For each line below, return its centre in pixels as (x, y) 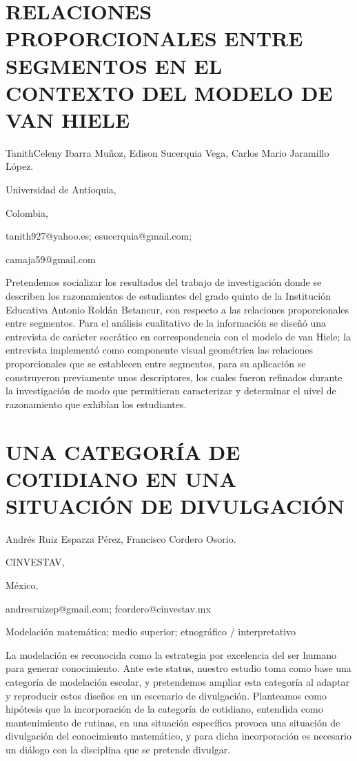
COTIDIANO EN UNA (121, 478)
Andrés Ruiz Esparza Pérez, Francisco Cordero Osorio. (121, 538)
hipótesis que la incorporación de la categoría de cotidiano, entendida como (164, 709)
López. (20, 166)
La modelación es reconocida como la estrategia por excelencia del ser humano (171, 654)
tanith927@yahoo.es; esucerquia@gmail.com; (99, 236)
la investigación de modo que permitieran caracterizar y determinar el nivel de (171, 391)
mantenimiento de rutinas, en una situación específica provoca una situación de (173, 722)
